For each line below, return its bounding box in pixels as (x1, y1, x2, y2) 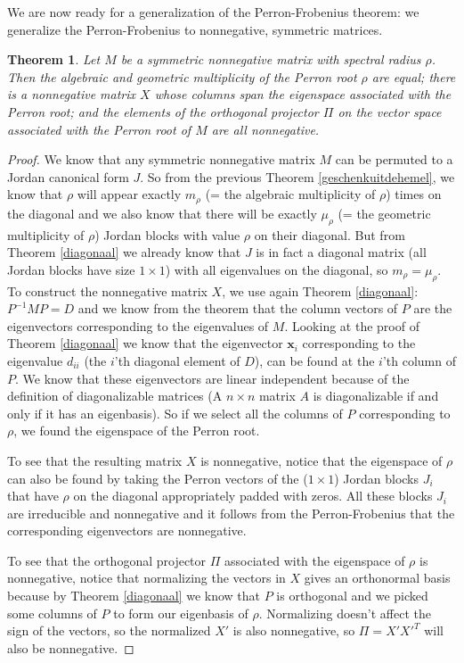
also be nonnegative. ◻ (7, 638, 134, 657)
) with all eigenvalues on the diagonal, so (165, 260, 388, 278)
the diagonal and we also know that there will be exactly (7, 203, 317, 222)
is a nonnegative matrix (7, 85, 136, 104)
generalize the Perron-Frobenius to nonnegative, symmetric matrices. (7, 20, 383, 38)
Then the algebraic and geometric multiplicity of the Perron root (7, 67, 357, 86)
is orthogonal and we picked (276, 586, 428, 605)
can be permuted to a (335, 150, 453, 169)
